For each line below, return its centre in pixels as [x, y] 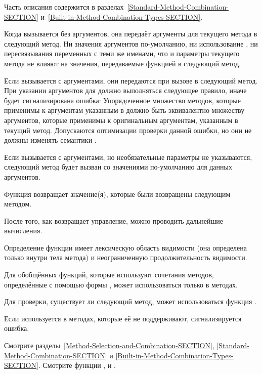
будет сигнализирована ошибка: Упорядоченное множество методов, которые [122, 100]
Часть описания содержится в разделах [64, 7]
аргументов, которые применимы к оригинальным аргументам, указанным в [121, 120]
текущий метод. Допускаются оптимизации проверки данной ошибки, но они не [128, 130]
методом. [18, 204]
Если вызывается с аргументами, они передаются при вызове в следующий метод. [131, 80]
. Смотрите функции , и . [77, 365]
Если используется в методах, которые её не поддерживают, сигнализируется [123, 318]
